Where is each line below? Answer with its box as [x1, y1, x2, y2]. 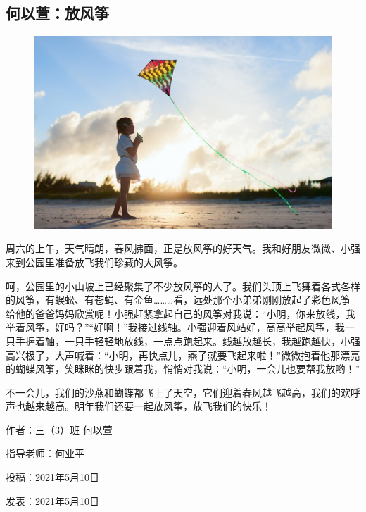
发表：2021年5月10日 [6, 493, 99, 508]
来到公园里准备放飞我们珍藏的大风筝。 [6, 254, 183, 269]
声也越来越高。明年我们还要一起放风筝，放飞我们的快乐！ [6, 399, 272, 413]
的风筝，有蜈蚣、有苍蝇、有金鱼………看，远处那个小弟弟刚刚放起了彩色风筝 [6, 292, 351, 307]
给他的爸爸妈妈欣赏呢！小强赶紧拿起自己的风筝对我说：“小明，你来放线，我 [6, 306, 355, 320]
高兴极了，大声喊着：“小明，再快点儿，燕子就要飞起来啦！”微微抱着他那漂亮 [6, 347, 360, 362]
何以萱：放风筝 [6, 2, 109, 24]
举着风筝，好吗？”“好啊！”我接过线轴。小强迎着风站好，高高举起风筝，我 [6, 320, 345, 335]
